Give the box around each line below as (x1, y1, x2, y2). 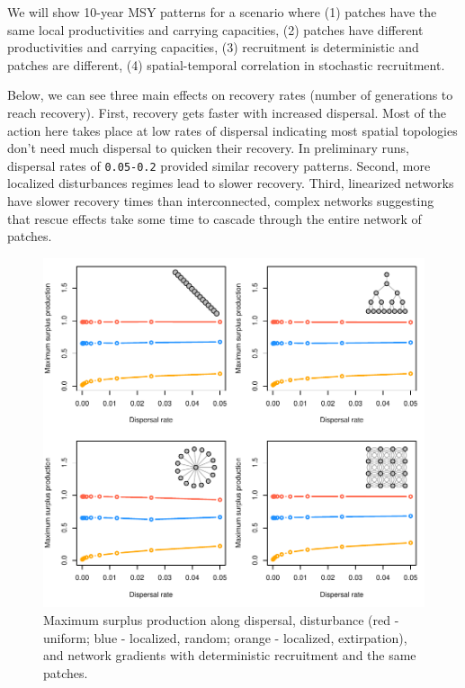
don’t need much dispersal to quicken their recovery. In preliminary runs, (7, 138, 409, 157)
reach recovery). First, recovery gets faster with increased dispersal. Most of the (7, 103, 446, 121)
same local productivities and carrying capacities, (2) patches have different (7, 20, 424, 39)
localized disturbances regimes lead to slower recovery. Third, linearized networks (7, 174, 454, 192)
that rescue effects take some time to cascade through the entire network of (7, 209, 422, 228)
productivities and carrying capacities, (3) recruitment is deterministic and (7, 38, 419, 57)
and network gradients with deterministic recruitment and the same (43, 646, 416, 665)
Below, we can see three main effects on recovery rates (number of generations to (7, 85, 453, 104)
